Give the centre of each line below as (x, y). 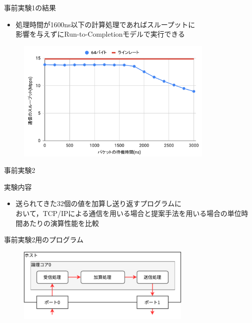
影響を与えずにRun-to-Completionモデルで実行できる (100, 34)
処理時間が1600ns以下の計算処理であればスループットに (105, 24)
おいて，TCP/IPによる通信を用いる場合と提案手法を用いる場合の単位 (128, 213)
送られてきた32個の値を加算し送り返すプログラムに (99, 203)
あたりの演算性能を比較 (61, 223)
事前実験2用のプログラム (44, 240)
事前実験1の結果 (30, 7)
